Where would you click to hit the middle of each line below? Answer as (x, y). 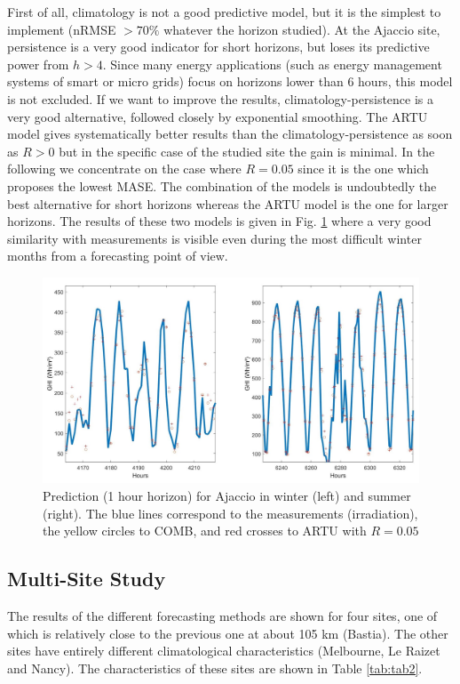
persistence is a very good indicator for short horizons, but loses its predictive (218, 47)
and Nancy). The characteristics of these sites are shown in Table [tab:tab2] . (215, 668)
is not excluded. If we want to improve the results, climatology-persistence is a (221, 98)
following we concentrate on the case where (124, 169)
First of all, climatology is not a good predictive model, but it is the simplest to (224, 12)
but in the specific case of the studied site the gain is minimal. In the (247, 151)
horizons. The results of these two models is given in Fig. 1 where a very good (219, 221)
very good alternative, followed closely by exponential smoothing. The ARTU (218, 116)
